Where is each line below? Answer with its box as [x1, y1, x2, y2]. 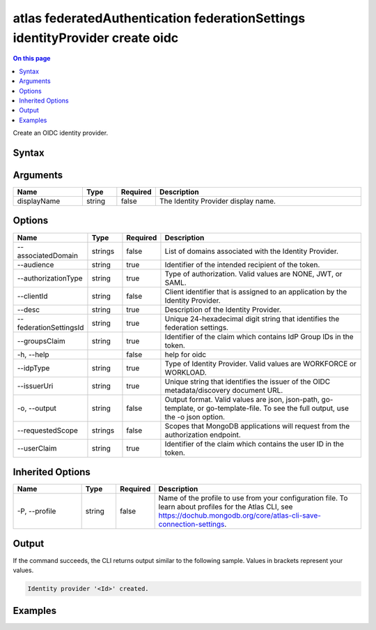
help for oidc [164, 350, 207, 359]
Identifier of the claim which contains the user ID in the [164, 439, 345, 449]
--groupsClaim [17, 336, 65, 345]
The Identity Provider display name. [159, 196, 276, 206]
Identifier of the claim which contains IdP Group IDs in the [164, 331, 354, 341]
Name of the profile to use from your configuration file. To [158, 493, 348, 503]
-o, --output [17, 403, 57, 413]
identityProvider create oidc [13, 30, 179, 45]
